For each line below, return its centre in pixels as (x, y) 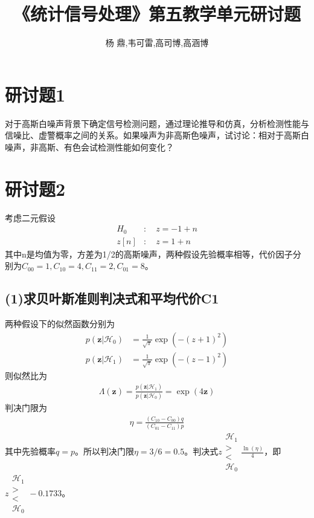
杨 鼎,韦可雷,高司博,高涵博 (157, 43)
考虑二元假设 (30, 217)
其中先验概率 (30, 451)
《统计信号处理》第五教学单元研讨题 (157, 14)
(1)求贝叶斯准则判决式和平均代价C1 (112, 298)
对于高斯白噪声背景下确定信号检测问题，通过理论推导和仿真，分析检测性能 (153, 123)
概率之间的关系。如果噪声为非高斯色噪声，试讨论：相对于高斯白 (182, 135)
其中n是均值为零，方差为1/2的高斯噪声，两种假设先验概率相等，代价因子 (149, 254)
